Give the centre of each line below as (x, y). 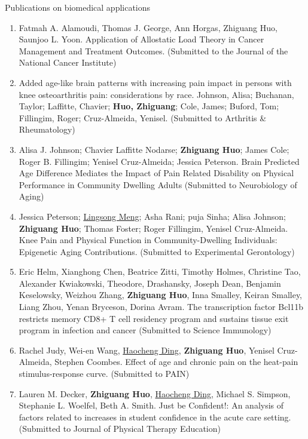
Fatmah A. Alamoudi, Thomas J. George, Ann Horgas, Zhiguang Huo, (148, 27)
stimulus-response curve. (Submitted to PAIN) (104, 374)
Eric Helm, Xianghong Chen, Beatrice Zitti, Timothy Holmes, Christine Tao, (160, 271)
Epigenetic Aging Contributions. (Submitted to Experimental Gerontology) (157, 251)
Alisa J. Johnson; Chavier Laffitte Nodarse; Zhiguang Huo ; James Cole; (154, 149)
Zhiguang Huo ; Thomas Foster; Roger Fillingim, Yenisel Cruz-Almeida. (153, 228)
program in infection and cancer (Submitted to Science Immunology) (145, 330)
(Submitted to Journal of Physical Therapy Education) (120, 429)
